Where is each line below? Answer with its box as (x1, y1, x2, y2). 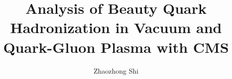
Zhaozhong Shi (93, 65, 139, 76)
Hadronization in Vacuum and (10, 17, 222, 38)
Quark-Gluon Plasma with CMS (3, 37, 229, 57)
